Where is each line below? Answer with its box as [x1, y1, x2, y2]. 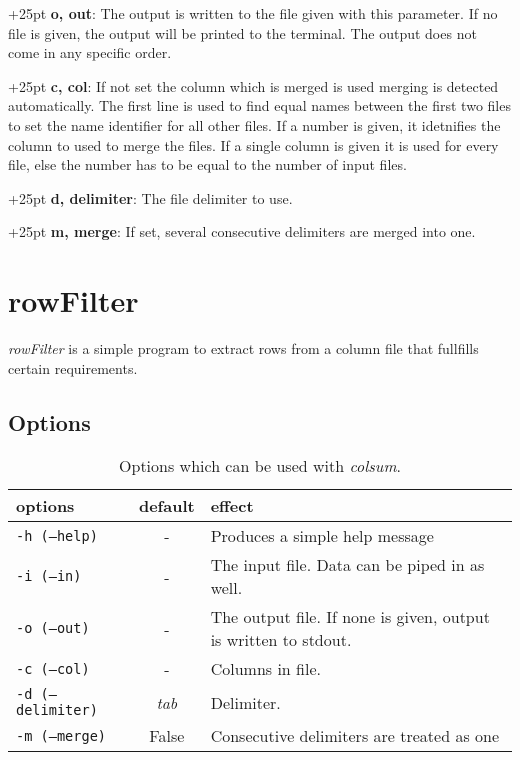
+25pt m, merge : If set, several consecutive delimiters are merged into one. [8, 221, 476, 242]
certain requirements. [8, 357, 138, 378]
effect [210, 494, 254, 518]
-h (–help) [16, 527, 98, 544]
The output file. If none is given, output [210, 605, 490, 629]
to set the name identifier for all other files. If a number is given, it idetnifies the [8, 114, 501, 135]
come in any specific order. [8, 42, 172, 63]
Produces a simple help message [210, 524, 434, 548]
